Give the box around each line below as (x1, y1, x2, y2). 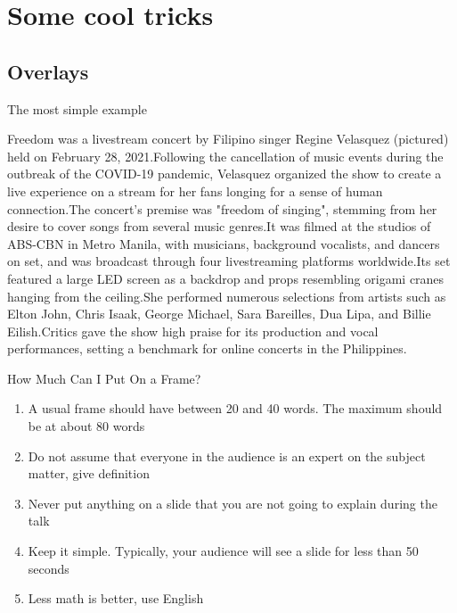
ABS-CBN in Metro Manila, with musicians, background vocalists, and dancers (7, 234, 440, 253)
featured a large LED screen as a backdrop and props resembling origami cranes (7, 269, 445, 287)
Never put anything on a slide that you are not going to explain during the (28, 493, 437, 512)
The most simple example (7, 99, 147, 118)
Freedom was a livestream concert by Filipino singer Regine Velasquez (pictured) (7, 129, 449, 148)
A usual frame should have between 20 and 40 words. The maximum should (28, 399, 443, 418)
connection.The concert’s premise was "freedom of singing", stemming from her (7, 199, 437, 218)
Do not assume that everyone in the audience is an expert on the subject (28, 446, 426, 465)
